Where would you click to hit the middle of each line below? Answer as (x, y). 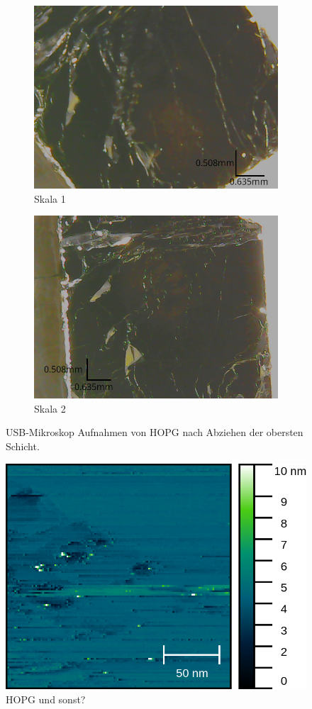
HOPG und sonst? (46, 699)
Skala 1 (50, 198)
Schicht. (23, 446)
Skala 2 (50, 408)
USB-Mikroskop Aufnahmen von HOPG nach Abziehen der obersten (155, 432)
